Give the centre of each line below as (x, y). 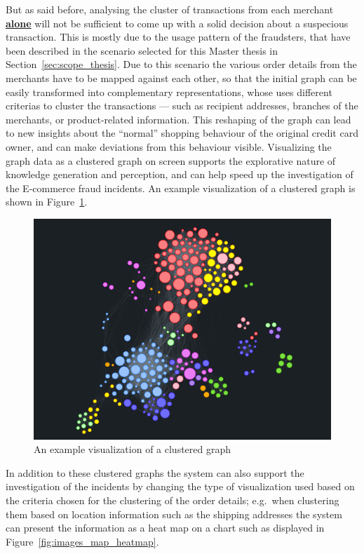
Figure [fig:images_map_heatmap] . (82, 541)
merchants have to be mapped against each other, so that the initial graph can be (181, 77)
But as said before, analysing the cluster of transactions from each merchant (170, 9)
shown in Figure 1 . (47, 202)
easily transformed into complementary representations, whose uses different (169, 92)
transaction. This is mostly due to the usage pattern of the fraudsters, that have (178, 37)
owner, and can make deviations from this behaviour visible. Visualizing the (169, 146)
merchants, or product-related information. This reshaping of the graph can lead (178, 119)
